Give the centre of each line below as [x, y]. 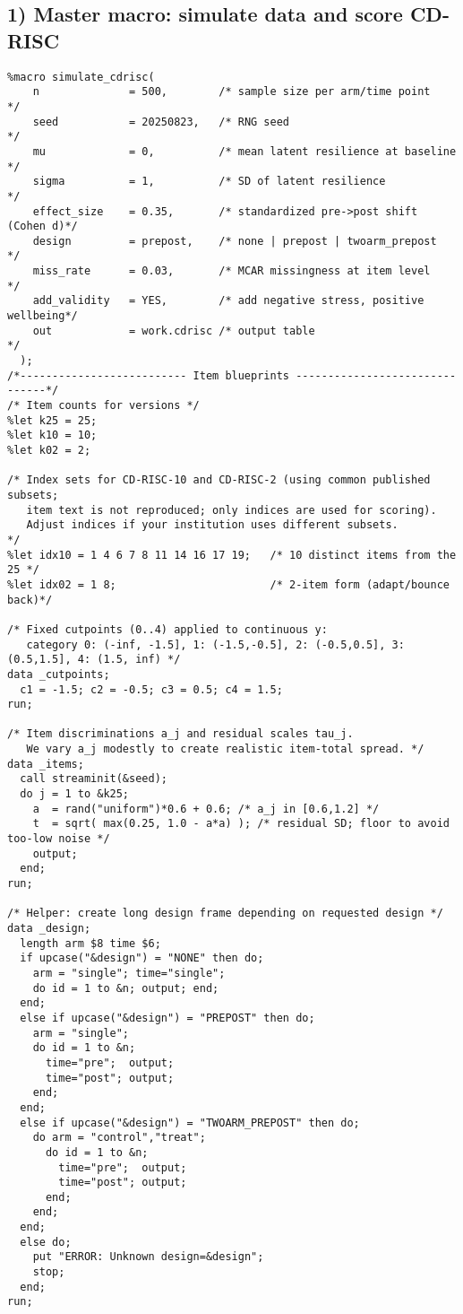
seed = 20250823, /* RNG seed [161, 122]
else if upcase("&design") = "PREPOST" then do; [167, 1018]
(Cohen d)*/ [43, 226]
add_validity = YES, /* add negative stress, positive [228, 301]
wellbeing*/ [43, 316]
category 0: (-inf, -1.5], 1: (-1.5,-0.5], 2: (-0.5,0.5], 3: [215, 644]
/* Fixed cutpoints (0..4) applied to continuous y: [167, 629]
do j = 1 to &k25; [75, 794]
